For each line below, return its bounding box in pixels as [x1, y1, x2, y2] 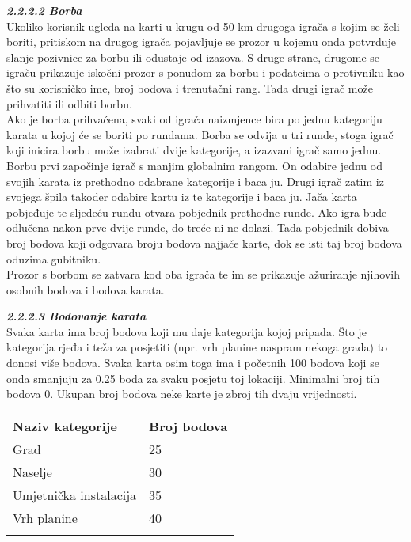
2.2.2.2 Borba [6, 2, 82, 18]
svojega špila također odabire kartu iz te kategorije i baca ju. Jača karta [6, 188, 357, 205]
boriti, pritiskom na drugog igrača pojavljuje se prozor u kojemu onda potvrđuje [6, 33, 397, 50]
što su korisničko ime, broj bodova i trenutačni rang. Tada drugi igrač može [6, 79, 373, 96]
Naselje [13, 462, 52, 481]
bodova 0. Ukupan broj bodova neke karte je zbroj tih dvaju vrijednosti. [6, 385, 357, 402]
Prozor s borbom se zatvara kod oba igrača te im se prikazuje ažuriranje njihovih [6, 266, 400, 282]
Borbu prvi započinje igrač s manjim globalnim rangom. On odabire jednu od [6, 157, 382, 173]
